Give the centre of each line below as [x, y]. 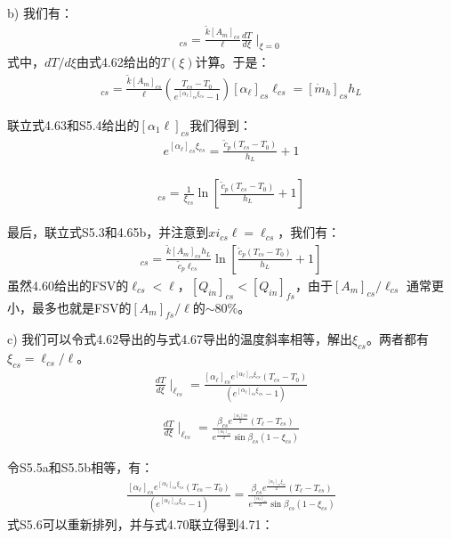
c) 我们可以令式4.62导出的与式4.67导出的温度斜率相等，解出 [180, 339]
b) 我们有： [40, 12]
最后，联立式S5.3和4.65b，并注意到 [108, 232]
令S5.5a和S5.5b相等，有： [81, 467]
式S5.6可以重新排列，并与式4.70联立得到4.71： [141, 523]
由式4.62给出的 [118, 62]
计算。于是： [233, 62]
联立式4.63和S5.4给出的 [73, 124]
